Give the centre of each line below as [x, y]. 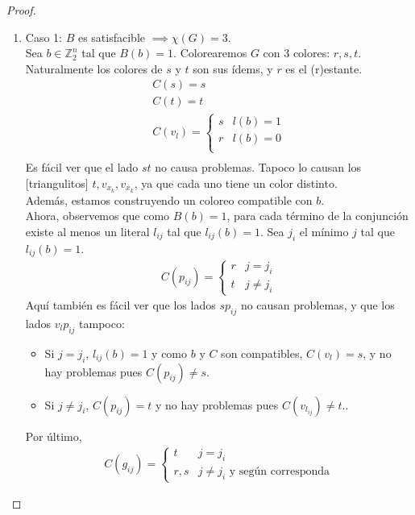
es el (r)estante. [324, 68]
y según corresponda [280, 472]
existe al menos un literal [87, 231]
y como [170, 353]
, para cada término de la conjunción [317, 216]
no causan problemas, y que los [317, 305]
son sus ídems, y [233, 68]
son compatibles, [262, 353]
